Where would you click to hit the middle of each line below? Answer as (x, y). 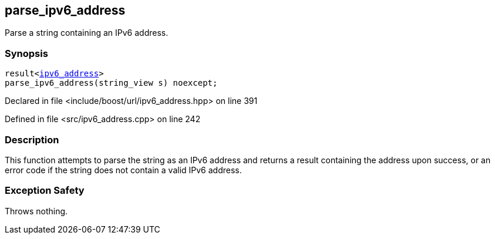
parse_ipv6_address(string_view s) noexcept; (111, 83)
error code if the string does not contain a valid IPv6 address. (123, 170)
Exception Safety (45, 191)
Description (32, 139)
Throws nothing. (36, 211)
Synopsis (26, 53)
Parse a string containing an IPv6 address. (87, 33)
